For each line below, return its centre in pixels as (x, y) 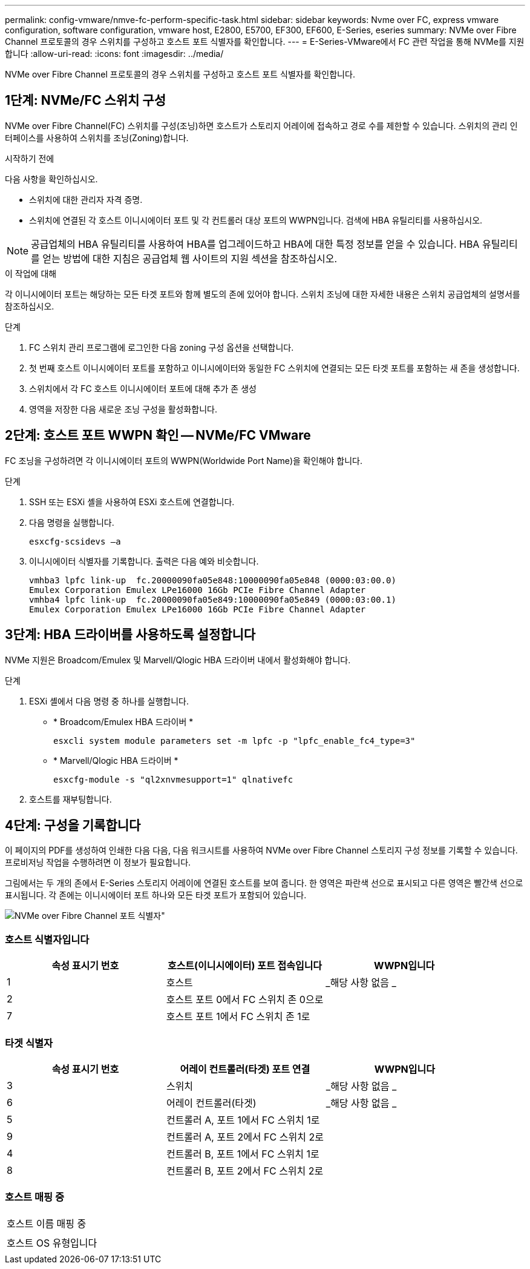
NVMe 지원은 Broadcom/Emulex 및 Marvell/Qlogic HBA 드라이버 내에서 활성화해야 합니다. (178, 660)
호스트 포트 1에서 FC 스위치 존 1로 (238, 1017)
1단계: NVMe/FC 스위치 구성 (85, 101)
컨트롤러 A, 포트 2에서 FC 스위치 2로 (245, 1137)
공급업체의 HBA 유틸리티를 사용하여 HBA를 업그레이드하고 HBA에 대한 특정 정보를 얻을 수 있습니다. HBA (255, 244)
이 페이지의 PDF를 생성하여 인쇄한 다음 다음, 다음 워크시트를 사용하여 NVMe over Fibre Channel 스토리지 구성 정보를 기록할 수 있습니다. (261, 850)
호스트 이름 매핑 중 (47, 1223)
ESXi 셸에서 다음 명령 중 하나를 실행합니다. (109, 701)
